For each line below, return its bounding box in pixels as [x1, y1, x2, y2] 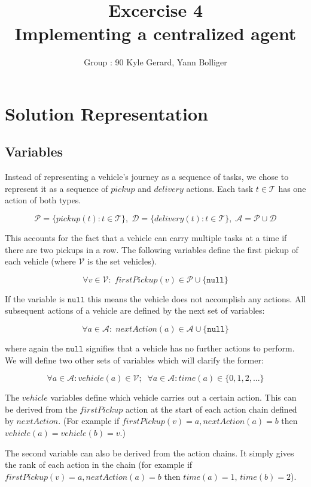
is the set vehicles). [87, 255, 157, 267]
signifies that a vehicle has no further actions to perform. [86, 342, 295, 354]
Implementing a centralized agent [14, 21, 297, 46]
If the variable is [5, 292, 65, 305]
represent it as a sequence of [5, 182, 108, 194]
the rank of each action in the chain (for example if [5, 458, 193, 471]
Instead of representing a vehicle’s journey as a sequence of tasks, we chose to [5, 170, 289, 183]
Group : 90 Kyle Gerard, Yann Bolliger [84, 56, 227, 68]
